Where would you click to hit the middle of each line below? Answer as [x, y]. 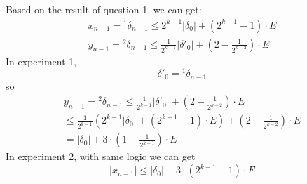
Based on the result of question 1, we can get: [104, 9]
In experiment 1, [41, 61]
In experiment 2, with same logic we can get [101, 156]
